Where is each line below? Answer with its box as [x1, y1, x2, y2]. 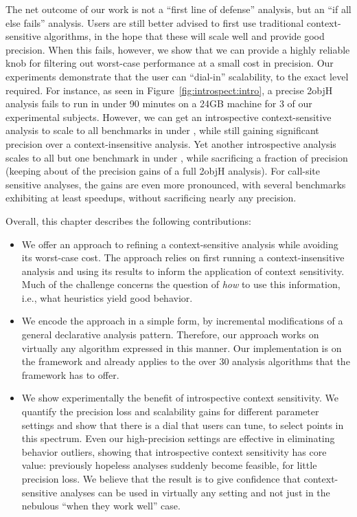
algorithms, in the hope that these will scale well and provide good [44, 29, 325, 43]
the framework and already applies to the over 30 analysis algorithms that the [21, 354, 350, 368]
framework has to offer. [21, 367, 119, 382]
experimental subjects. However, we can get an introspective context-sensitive [5, 109, 332, 124]
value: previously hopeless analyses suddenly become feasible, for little [21, 458, 317, 472]
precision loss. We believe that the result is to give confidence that [21, 472, 301, 485]
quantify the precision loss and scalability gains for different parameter [21, 404, 319, 419]
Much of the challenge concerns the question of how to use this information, [21, 277, 341, 291]
